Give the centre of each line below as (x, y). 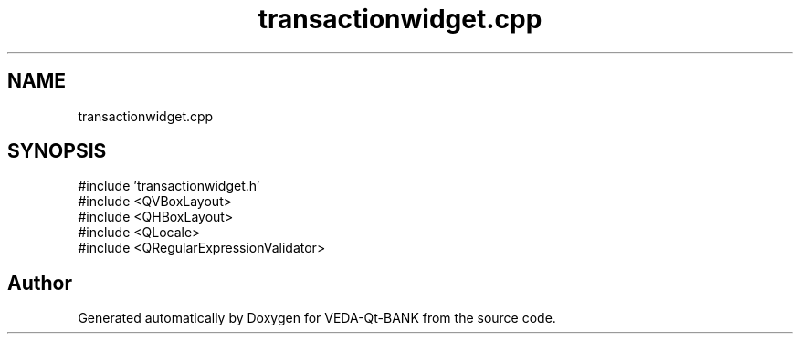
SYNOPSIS (57, 151)
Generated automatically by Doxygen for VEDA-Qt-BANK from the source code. (317, 318)
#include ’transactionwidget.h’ (169, 186)
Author (40, 283)
